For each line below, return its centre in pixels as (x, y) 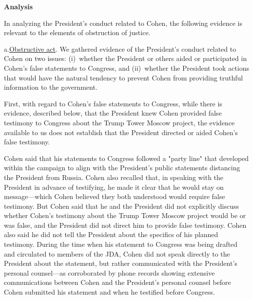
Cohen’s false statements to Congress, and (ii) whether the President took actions (126, 68)
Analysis (19, 6)
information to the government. (51, 87)
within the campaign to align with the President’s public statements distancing (122, 168)
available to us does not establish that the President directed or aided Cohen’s (121, 132)
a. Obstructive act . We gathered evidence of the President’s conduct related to (120, 49)
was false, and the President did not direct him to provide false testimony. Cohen (125, 225)
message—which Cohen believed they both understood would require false (115, 196)
